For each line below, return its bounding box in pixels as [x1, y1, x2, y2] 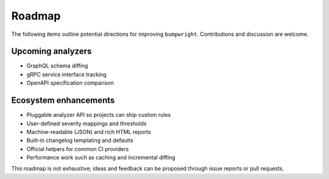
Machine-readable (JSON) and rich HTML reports [26, 128, 152, 135]
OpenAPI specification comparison [26, 79, 114, 86]
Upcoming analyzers [11, 46, 92, 57]
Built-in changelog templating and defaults [26, 137, 133, 144]
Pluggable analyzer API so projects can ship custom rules [26, 111, 171, 119]
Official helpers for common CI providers [26, 145, 129, 152]
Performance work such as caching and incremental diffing [26, 154, 175, 161]
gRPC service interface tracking [26, 71, 107, 78]
